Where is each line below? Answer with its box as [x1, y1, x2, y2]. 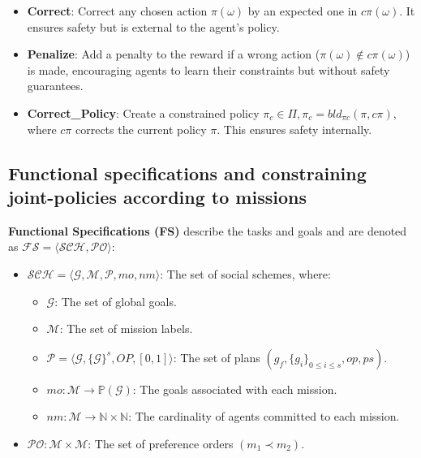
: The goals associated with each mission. [132, 380, 337, 397]
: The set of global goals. [54, 292, 177, 309]
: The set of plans [173, 348, 260, 365]
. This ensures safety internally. [217, 120, 372, 137]
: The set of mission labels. [59, 320, 193, 337]
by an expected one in [247, 2, 358, 19]
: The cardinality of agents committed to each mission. [128, 408, 400, 425]
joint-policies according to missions [8, 184, 307, 209]
